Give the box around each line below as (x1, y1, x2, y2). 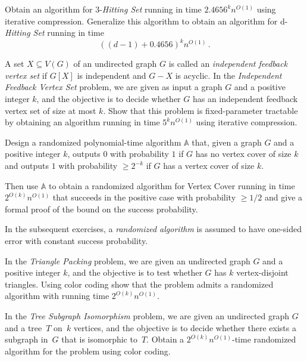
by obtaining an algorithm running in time (5, 116, 160, 128)
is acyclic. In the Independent (175, 69, 282, 81)
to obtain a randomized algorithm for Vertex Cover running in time (48, 179, 295, 192)
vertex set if (5, 69, 48, 81)
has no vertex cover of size (195, 147, 292, 160)
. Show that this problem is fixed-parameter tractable (103, 104, 298, 116)
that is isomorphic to (61, 333, 137, 345)
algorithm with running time (5, 289, 109, 302)
